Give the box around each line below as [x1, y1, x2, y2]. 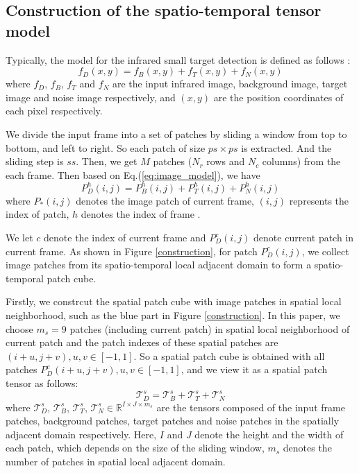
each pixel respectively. [6, 103, 103, 118]
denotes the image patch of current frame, [76, 193, 255, 207]
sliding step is [6, 154, 64, 169]
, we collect [301, 243, 349, 258]
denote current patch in [253, 230, 354, 245]
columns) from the [262, 154, 341, 169]
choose [6, 321, 33, 336]
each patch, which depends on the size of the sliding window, [6, 440, 265, 455]
